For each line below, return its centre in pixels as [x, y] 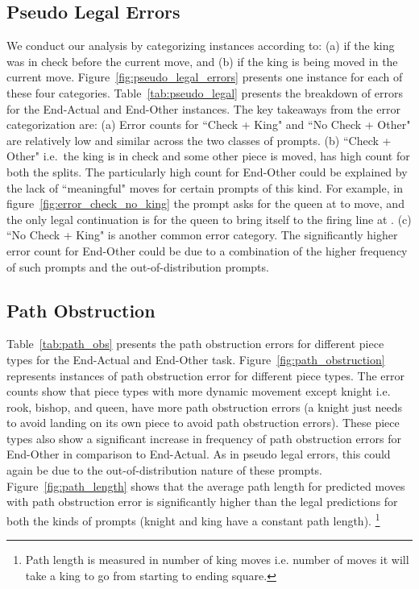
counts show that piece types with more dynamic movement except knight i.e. [199, 391]
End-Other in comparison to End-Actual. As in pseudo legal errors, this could [199, 454]
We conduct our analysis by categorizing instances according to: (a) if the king [201, 46]
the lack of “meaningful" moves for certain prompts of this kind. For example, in [205, 187]
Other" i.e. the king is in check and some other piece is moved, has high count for [208, 156]
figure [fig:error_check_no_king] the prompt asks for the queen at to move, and [205, 203]
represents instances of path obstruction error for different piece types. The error [205, 375]
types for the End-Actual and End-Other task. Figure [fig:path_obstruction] [196, 359]
